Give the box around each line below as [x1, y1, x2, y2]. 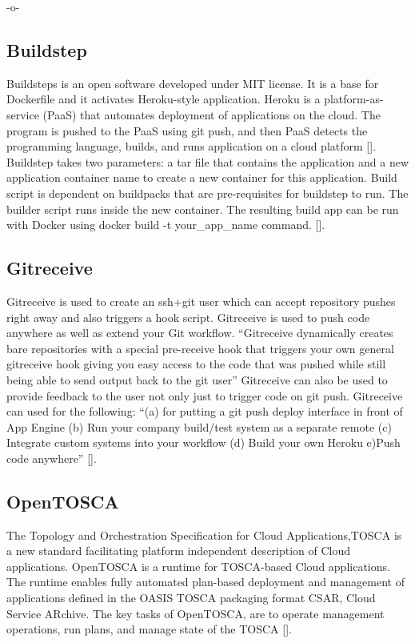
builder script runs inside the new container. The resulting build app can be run [6, 200, 399, 217]
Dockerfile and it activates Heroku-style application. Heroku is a [6, 90, 321, 107]
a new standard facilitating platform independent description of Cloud [6, 542, 351, 559]
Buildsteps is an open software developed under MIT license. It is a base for [6, 74, 379, 91]
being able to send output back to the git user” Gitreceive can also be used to [6, 371, 388, 388]
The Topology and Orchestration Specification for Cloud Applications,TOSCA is [6, 526, 402, 543]
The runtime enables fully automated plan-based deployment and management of [6, 573, 405, 590]
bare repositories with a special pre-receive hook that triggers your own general [6, 340, 394, 356]
